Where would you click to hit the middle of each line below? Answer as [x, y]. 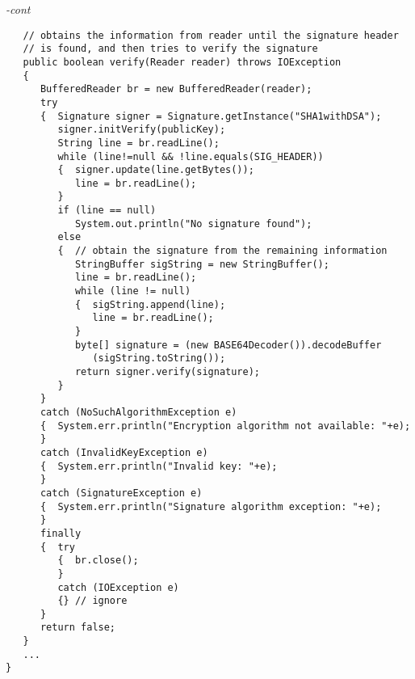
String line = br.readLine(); [138, 143]
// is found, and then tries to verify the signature [170, 49]
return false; [78, 628]
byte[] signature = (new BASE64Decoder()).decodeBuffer [228, 345]
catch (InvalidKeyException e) [124, 452]
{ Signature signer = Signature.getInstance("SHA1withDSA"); [211, 116]
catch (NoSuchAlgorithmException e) [138, 412]
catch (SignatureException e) [121, 493]
